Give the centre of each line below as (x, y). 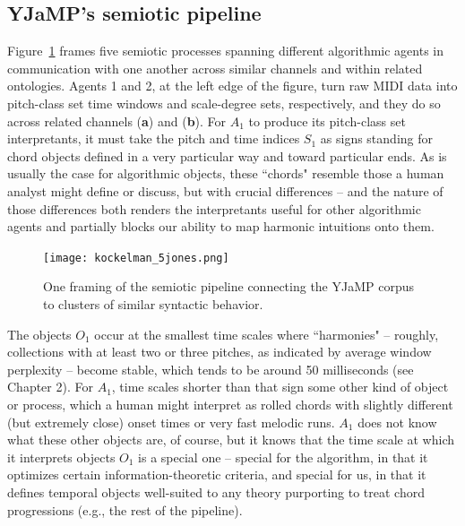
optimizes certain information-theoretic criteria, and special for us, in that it (217, 474)
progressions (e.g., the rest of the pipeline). (125, 509)
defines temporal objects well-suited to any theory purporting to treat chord (216, 492)
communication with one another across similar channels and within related (215, 68)
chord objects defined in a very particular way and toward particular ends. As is (227, 155)
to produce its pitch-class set (327, 121)
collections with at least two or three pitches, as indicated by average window (220, 352)
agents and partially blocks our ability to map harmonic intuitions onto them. (221, 226)
